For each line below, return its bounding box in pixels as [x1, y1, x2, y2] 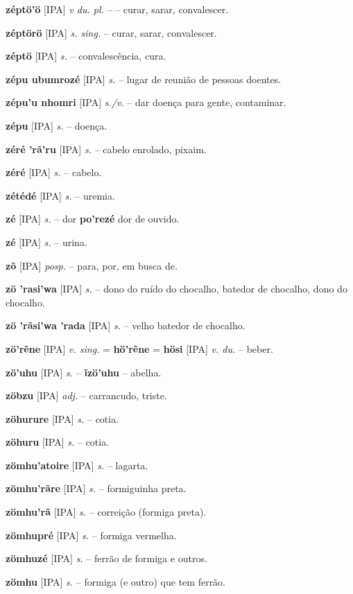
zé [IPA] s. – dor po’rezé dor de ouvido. [6, 211, 180, 226]
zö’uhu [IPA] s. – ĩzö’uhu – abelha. [6, 365, 162, 379]
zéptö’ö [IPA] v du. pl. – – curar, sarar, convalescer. [6, 2, 229, 16]
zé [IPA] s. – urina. [6, 234, 87, 249]
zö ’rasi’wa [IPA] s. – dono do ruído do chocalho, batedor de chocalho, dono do [6, 281, 347, 296]
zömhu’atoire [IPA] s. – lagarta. [6, 457, 148, 472]
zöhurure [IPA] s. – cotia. [6, 411, 119, 426]
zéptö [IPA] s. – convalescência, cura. [6, 49, 166, 63]
